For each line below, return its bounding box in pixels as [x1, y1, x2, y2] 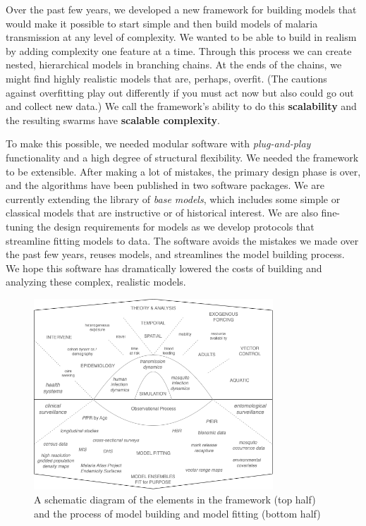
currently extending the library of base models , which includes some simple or [6, 191, 341, 206]
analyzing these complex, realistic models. [6, 274, 186, 289]
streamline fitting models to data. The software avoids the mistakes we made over [6, 233, 359, 247]
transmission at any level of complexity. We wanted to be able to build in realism [6, 30, 357, 44]
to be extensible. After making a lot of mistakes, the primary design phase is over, [6, 164, 361, 178]
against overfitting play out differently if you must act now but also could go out [6, 85, 354, 99]
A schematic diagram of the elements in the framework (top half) [34, 491, 316, 506]
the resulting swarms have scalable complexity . [6, 112, 220, 127]
